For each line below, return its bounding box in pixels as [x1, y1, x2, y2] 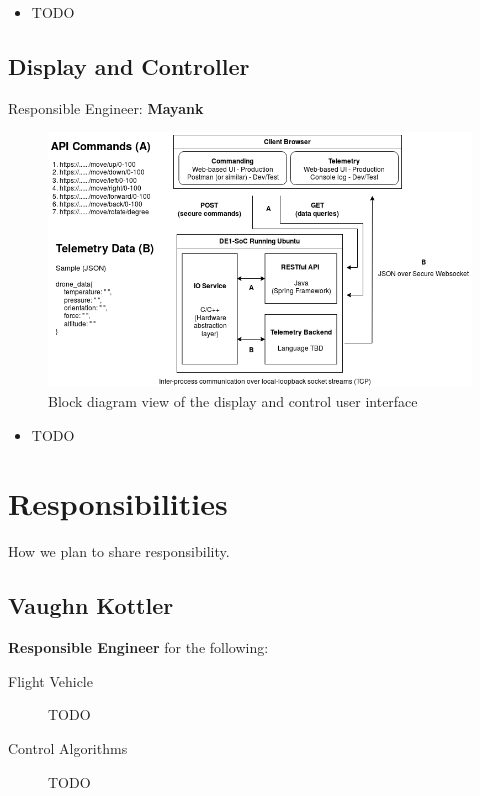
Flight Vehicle [8, 670, 93, 691]
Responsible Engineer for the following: [8, 637, 269, 658]
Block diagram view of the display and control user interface [48, 391, 418, 412]
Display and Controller [8, 50, 250, 81]
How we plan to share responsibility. [8, 541, 230, 562]
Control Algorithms [8, 737, 128, 758]
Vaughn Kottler [8, 590, 174, 621]
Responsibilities [8, 483, 228, 524]
